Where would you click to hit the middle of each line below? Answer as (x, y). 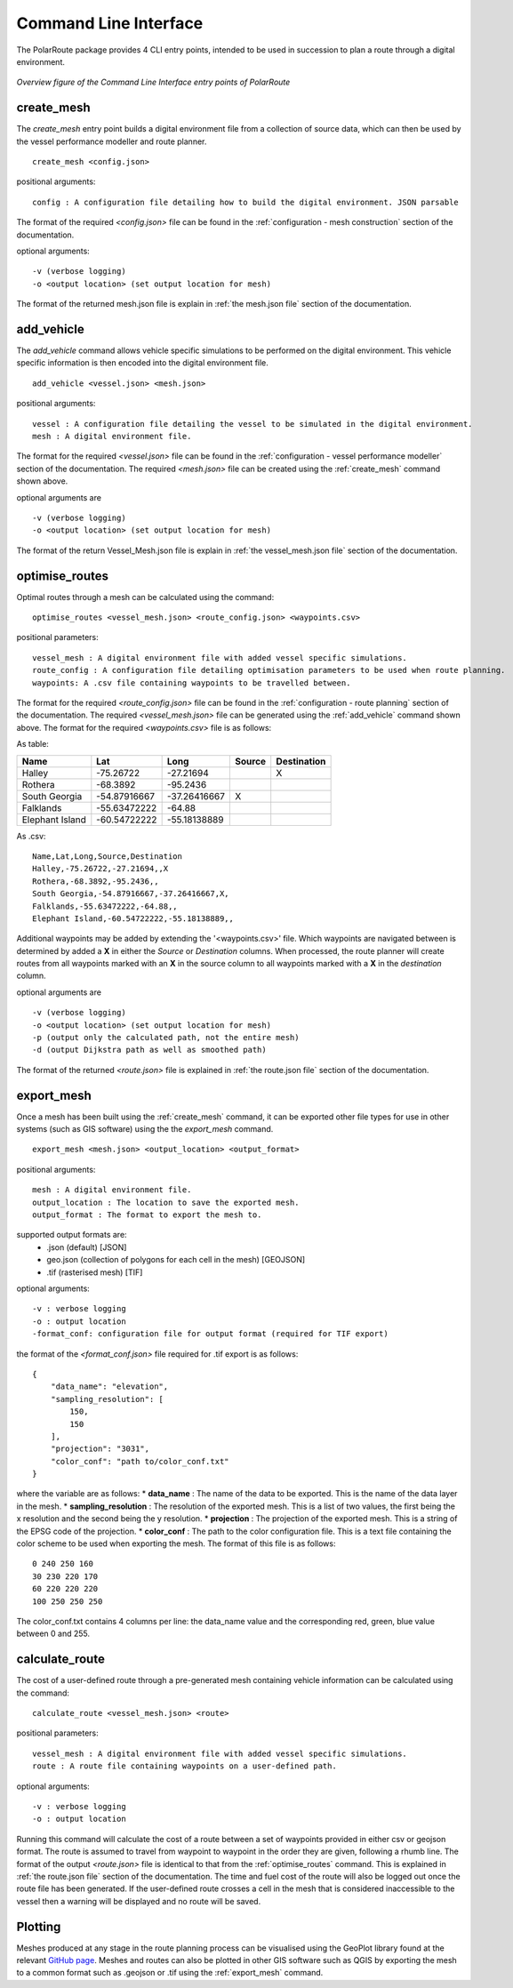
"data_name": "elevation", (109, 1387)
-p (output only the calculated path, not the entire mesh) (166, 1038)
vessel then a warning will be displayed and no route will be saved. (139, 1901)
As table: (32, 744)
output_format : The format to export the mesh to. (147, 1215)
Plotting (39, 1926)
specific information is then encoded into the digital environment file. (142, 363)
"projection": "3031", (100, 1449)
